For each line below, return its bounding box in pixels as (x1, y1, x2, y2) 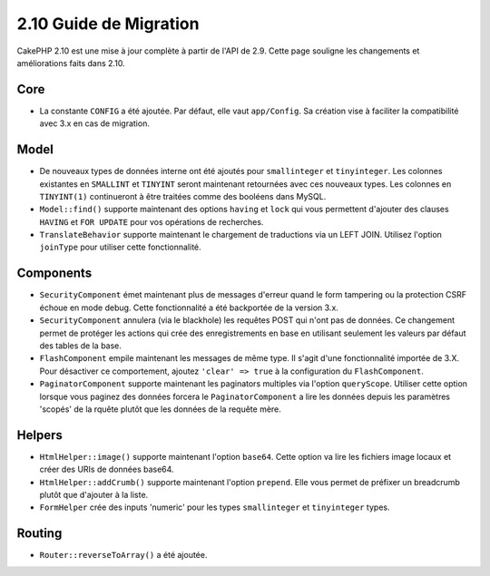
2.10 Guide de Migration (16, 14, 200, 34)
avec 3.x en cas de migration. (39, 118, 150, 129)
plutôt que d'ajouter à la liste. (39, 489, 149, 500)
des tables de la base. (39, 340, 122, 351)
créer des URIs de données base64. (39, 464, 174, 475)
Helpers (16, 427, 63, 443)
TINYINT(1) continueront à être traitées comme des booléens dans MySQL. (39, 190, 327, 201)
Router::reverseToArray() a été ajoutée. (39, 550, 208, 561)
